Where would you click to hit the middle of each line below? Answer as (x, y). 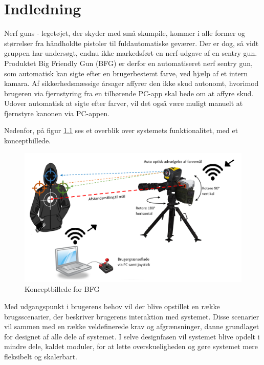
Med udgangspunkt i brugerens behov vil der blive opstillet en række (112, 306)
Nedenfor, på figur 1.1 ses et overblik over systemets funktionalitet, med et (121, 130)
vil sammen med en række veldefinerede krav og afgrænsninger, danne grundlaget (132, 326)
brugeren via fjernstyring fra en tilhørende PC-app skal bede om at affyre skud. (129, 93)
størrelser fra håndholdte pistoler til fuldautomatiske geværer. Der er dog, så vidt (131, 43)
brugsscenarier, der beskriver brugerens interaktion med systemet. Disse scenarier (132, 316)
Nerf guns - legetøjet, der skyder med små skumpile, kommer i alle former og (125, 33)
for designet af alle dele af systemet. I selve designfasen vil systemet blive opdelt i (132, 336)
